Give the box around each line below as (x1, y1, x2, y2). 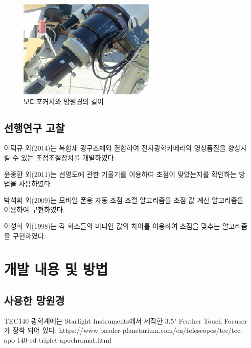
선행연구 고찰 (4, 120, 65, 135)
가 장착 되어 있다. (4, 325, 57, 335)
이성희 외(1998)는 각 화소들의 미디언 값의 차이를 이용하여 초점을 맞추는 (4, 220, 220, 231)
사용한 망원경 (4, 292, 65, 307)
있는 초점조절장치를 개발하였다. (21, 152, 116, 162)
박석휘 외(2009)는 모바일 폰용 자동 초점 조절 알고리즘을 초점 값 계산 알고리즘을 (4, 195, 244, 205)
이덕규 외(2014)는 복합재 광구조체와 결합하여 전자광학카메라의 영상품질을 (4, 143, 226, 153)
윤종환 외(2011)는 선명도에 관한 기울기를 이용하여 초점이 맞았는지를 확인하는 (4, 169, 237, 179)
